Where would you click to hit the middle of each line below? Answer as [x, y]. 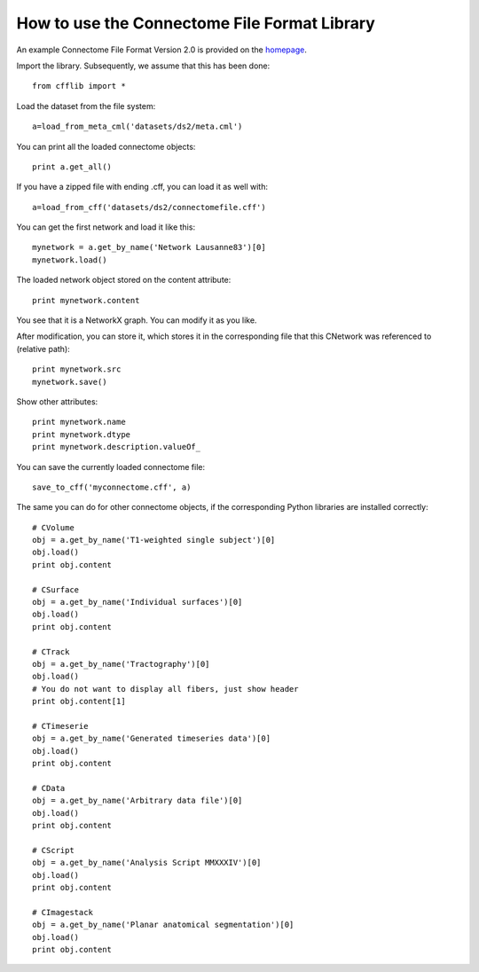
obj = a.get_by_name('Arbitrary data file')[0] [137, 801]
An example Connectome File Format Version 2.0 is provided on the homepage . [162, 50]
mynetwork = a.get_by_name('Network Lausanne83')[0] [149, 247]
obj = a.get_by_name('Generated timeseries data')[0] [151, 739]
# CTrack [51, 651]
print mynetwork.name [79, 422]
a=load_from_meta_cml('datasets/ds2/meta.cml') [137, 127]
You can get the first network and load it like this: [106, 227]
